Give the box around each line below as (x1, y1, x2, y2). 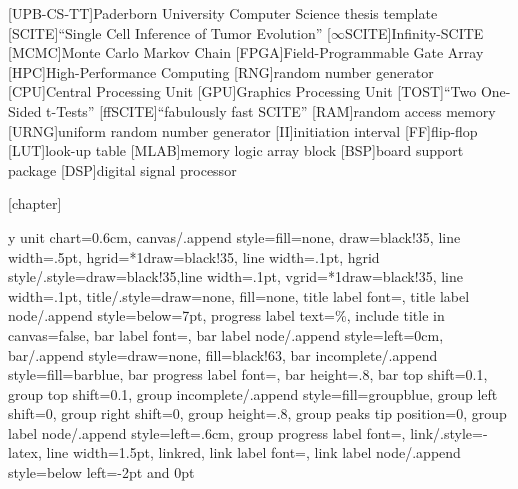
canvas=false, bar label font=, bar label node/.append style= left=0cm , (8, 324, 444, 345)
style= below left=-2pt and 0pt (8, 462, 195, 483)
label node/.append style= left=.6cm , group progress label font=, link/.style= (8, 422, 483, 443)
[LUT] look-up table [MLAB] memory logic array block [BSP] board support (8, 140, 464, 161)
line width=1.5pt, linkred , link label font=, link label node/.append (46, 442, 461, 463)
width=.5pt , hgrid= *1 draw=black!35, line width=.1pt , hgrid (8, 246, 380, 267)
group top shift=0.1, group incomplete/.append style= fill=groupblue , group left (8, 383, 498, 404)
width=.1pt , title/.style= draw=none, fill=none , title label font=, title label (8, 285, 470, 306)
